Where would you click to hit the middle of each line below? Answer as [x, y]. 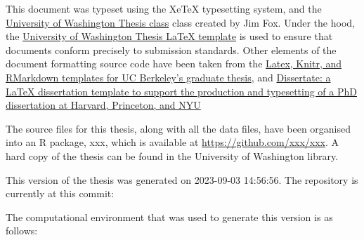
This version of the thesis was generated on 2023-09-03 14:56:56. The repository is [182, 179]
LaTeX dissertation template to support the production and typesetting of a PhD [181, 91]
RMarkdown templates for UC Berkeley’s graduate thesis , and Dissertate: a [168, 77]
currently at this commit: [60, 193]
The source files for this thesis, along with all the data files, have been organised [178, 128]
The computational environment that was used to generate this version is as [169, 216]
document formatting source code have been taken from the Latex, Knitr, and [174, 64]
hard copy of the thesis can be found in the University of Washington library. [172, 155]
